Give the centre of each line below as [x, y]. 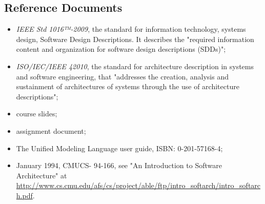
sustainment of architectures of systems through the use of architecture [128, 86]
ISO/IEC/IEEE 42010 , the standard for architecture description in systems [135, 66]
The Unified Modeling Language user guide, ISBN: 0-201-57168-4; [119, 148]
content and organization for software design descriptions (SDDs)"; [121, 49]
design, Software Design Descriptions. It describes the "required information [135, 39]
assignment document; [51, 130]
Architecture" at [42, 175]
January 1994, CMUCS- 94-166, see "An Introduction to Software [119, 165]
